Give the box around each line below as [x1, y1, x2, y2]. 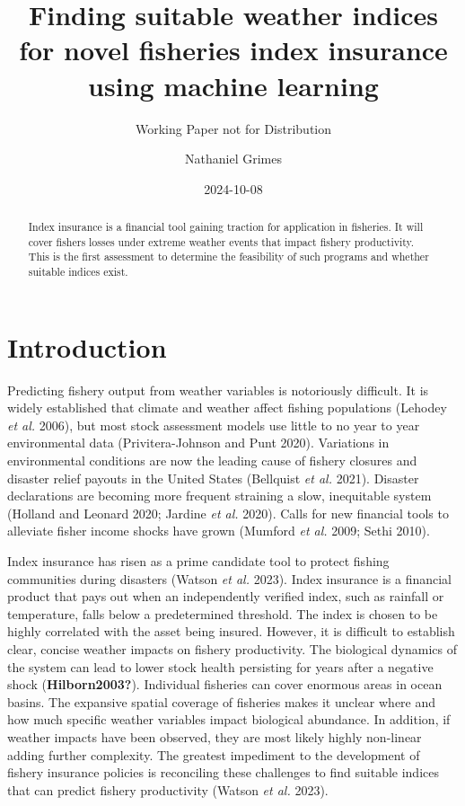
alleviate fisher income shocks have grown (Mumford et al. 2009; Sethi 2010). [7, 521, 430, 540]
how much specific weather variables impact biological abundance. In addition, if [7, 710, 451, 729]
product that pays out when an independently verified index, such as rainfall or [7, 587, 444, 606]
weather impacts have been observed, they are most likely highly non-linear [7, 727, 422, 746]
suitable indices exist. [28, 264, 128, 279]
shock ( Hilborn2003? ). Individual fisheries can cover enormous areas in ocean [7, 675, 443, 694]
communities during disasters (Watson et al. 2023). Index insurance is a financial [7, 569, 452, 588]
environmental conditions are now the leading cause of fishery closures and [7, 451, 417, 470]
